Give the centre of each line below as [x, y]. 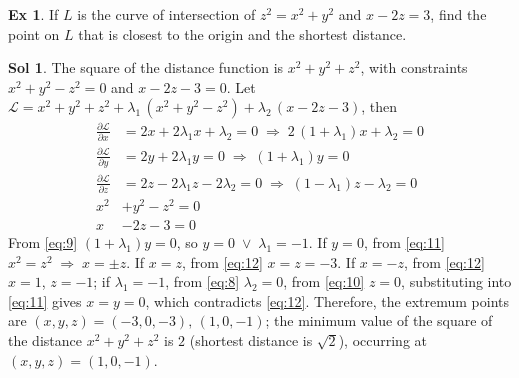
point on [34, 33]
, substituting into [456, 281]
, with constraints [414, 67]
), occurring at [383, 340]
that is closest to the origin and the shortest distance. [242, 33]
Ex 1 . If [33, 14]
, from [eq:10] [324, 281]
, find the [458, 14]
